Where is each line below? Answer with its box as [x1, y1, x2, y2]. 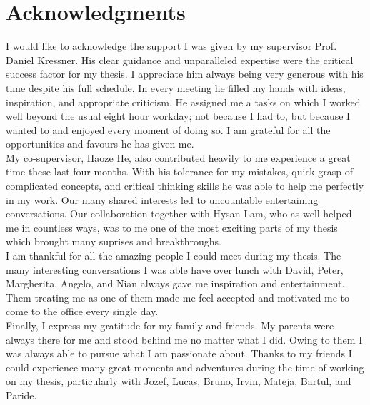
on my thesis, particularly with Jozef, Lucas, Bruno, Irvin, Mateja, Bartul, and [6, 374, 351, 389]
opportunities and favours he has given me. [6, 136, 194, 151]
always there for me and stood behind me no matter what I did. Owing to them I [6, 332, 363, 347]
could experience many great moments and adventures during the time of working [6, 359, 364, 374]
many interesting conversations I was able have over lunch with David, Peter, [6, 262, 344, 277]
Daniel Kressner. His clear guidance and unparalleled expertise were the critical [6, 52, 354, 67]
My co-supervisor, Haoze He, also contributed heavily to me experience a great [6, 150, 351, 165]
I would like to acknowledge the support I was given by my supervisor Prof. [6, 39, 337, 53]
